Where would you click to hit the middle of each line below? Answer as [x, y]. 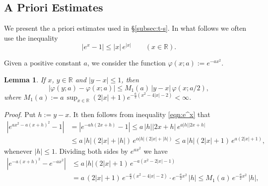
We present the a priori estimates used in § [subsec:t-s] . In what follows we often [125, 28]
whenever [18, 151]
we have [156, 151]
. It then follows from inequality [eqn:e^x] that [140, 114]
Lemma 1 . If [25, 79]
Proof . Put [20, 114]
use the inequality [31, 37]
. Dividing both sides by [92, 151]
